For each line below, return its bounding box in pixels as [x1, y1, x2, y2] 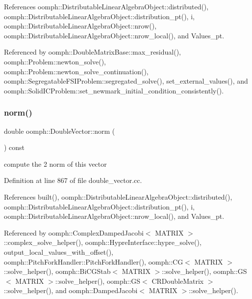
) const [4, 142, 25, 152]
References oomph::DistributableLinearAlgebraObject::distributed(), [4, 1, 209, 11]
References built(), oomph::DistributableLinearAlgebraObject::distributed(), [4, 191, 232, 202]
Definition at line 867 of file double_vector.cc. [4, 175, 142, 185]
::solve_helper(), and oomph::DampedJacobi [4, 285, 138, 296]
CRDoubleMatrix [151, 275, 204, 286]
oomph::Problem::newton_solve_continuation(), [4, 66, 149, 76]
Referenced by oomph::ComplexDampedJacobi [4, 227, 144, 238]
